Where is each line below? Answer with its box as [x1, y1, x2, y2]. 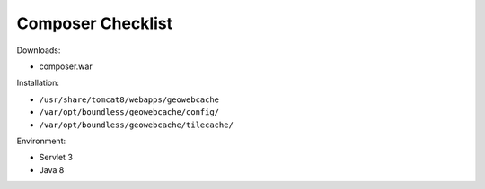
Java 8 [39, 164, 65, 175]
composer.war [39, 61, 93, 72]
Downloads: [16, 45, 61, 56]
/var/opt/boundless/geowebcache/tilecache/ [39, 119, 234, 130]
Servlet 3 [39, 152, 74, 163]
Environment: [16, 135, 66, 146]
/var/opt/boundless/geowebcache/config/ [39, 107, 220, 117]
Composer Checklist [16, 13, 173, 33]
